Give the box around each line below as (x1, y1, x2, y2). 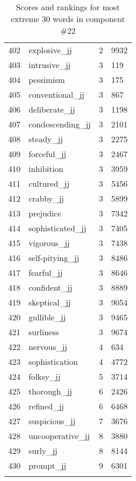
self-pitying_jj (29, 252, 79, 264)
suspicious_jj (29, 415, 76, 427)
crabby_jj (29, 192, 64, 204)
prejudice (29, 207, 61, 219)
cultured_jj (29, 178, 70, 189)
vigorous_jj (29, 237, 70, 249)
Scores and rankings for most (16, 1, 120, 13)
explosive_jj (29, 44, 72, 56)
